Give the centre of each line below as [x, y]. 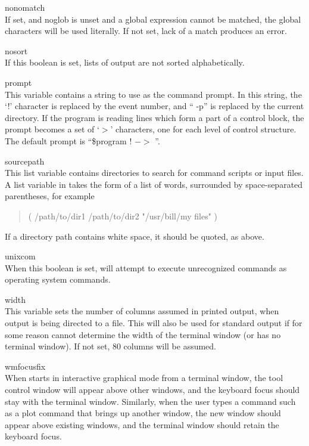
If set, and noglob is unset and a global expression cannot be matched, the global [153, 19]
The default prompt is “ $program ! [68, 140]
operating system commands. [58, 279]
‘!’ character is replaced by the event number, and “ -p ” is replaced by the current [154, 106]
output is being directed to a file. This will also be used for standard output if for [154, 323]
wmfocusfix [25, 366]
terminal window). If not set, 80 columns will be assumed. [110, 346]
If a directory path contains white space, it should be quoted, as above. [135, 236]
